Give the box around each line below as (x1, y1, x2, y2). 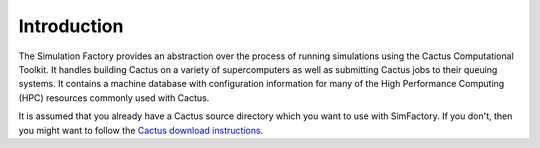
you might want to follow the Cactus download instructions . (18, 124, 264, 136)
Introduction (18, 15, 124, 37)
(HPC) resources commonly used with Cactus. (18, 91, 210, 104)
